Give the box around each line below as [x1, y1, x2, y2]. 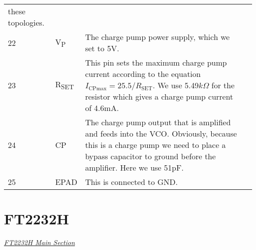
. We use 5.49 [153, 79, 199, 91]
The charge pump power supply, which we [85, 31, 230, 42]
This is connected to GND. [85, 176, 178, 187]
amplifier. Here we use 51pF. [85, 162, 184, 173]
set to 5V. [85, 42, 119, 54]
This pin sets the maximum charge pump [85, 57, 227, 68]
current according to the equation [85, 68, 201, 79]
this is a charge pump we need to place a [85, 139, 226, 150]
